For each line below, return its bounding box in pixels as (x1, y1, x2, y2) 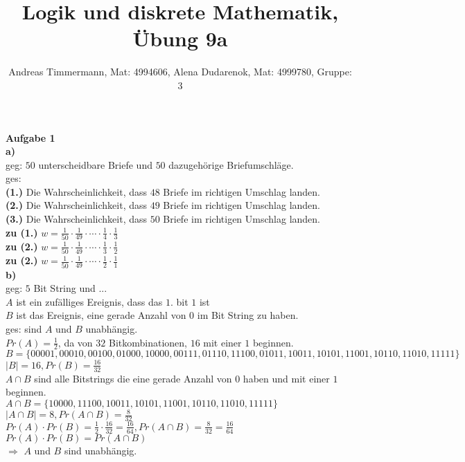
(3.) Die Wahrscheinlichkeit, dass (6, 212, 148, 226)
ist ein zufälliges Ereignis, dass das (16, 294, 163, 308)
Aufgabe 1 (6, 130, 55, 145)
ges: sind (6, 321, 42, 335)
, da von (58, 335, 93, 349)
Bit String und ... (33, 281, 107, 295)
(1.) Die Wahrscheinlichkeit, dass (6, 184, 148, 198)
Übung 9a (132, 24, 228, 53)
